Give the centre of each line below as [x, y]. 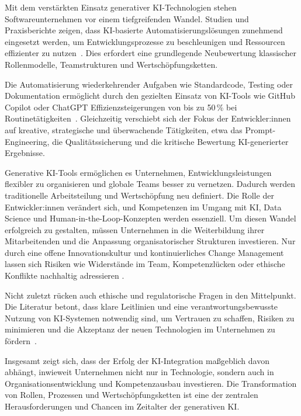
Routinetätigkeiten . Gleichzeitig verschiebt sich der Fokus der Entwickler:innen [148, 118]
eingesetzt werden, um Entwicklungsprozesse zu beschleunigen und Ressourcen [145, 41]
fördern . [21, 341]
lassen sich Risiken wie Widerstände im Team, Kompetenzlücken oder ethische [145, 264]
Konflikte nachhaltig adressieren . [65, 275]
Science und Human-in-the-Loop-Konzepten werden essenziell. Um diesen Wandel [150, 218]
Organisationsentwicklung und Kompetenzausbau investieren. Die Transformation [151, 383]
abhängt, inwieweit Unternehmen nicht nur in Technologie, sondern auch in [139, 372]
